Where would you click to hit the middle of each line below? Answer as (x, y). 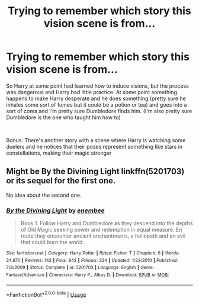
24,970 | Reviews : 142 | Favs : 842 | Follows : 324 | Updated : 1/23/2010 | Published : (92, 260)
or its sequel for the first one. (61, 181)
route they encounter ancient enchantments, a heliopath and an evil (103, 236)
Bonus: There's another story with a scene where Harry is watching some (96, 140)
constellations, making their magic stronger (59, 153)
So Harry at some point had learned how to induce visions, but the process (98, 86)
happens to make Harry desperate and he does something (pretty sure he (96, 98)
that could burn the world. (52, 242)
